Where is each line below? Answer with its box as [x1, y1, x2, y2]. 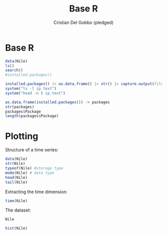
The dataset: [5, 207, 31, 213]
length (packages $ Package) [5, 114, 59, 118]
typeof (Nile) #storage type [5, 166, 64, 171]
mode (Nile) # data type [5, 170, 55, 175]
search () [5, 68, 23, 73]
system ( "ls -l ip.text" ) [5, 86, 57, 91]
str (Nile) [5, 161, 26, 166]
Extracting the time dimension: [5, 189, 68, 195]
